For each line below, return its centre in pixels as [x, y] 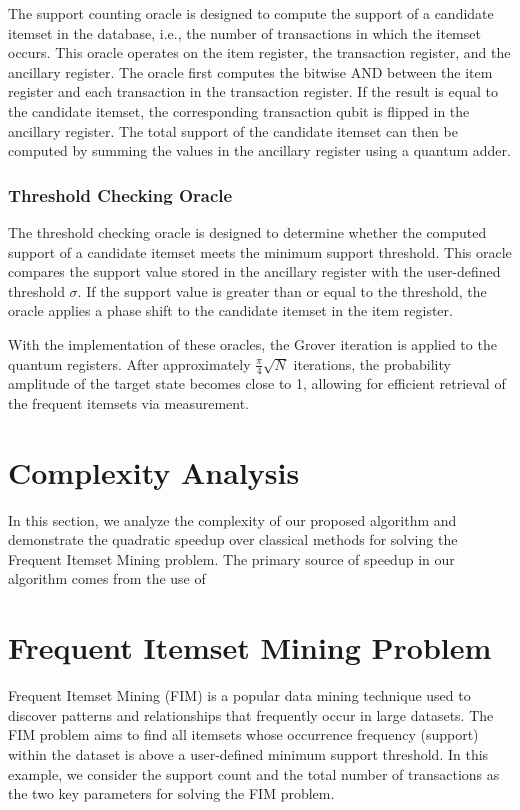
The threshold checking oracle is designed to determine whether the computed [247, 231]
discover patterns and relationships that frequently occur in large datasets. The [251, 714]
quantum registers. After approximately [129, 363]
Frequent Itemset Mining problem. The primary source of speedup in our [231, 558]
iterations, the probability [372, 363]
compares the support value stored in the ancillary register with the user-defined [254, 271]
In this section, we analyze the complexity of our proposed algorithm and [232, 519]
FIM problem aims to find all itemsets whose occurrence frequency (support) [243, 734]
